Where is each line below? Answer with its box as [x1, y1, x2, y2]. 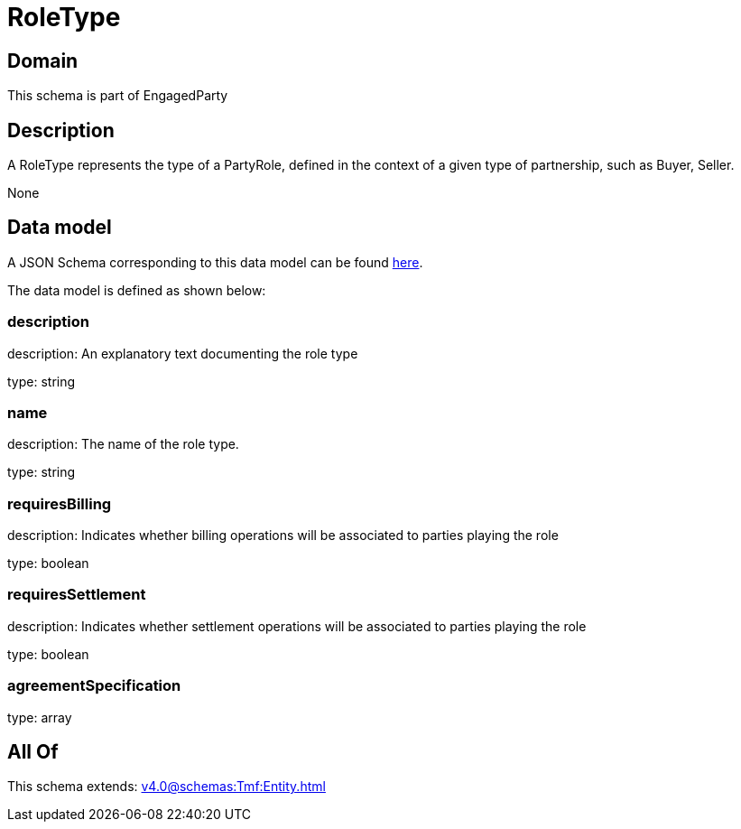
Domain [7, 49, 79, 72]
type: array [7, 709, 72, 725]
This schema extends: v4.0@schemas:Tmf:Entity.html [7, 778, 326, 795]
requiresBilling [7, 494, 112, 513]
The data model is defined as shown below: [7, 282, 266, 298]
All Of [7, 741, 59, 764]
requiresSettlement [7, 585, 146, 604]
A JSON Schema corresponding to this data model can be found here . [7, 254, 423, 270]
